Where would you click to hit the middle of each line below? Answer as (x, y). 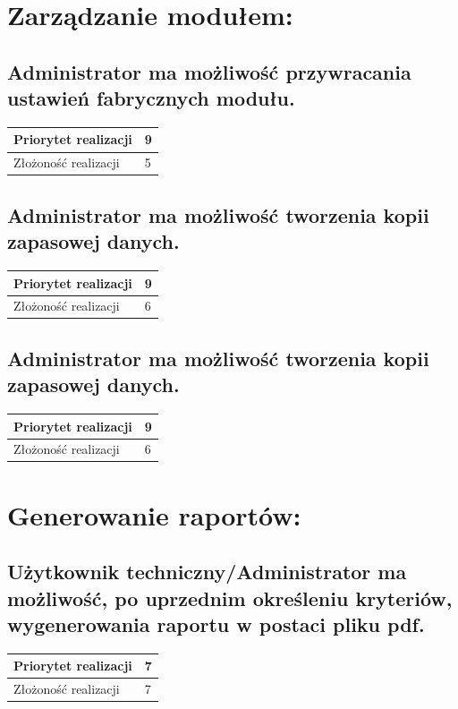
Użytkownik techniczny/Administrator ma (207, 572)
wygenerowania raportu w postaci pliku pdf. (216, 624)
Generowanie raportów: (154, 514)
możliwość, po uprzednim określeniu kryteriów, (230, 598)
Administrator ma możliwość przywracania (209, 71)
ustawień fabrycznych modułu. (151, 98)
